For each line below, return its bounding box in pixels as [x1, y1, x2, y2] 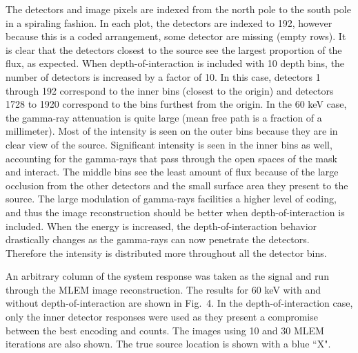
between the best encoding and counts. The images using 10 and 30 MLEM [6, 323, 324, 337]
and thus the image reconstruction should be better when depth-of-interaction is [6, 204, 345, 219]
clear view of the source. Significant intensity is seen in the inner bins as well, [6, 137, 332, 151]
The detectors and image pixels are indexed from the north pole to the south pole [6, 2, 351, 16]
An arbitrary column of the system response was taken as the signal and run [6, 269, 329, 283]
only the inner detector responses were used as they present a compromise [6, 309, 318, 324]
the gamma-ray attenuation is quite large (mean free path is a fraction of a [6, 110, 322, 124]
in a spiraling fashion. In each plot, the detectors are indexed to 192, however [6, 15, 332, 30]
